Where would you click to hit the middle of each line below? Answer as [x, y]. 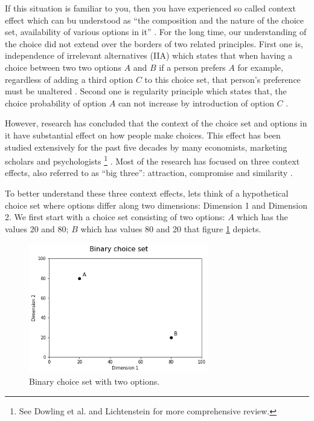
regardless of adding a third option [69, 79]
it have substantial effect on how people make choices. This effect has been [143, 135]
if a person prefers [192, 67]
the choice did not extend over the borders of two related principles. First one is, [154, 43]
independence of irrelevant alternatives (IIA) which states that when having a [149, 55]
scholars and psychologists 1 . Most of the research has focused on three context [152, 160]
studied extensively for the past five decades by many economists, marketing [146, 147]
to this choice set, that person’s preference [223, 79]
